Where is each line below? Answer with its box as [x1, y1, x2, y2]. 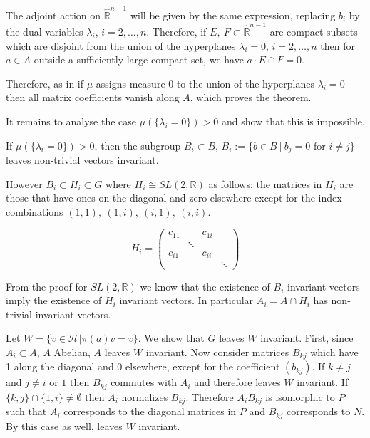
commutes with [111, 375, 178, 390]
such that [6, 404, 47, 419]
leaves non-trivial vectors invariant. [6, 152, 159, 167]
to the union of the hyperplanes [176, 75, 314, 90]
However [6, 176, 43, 191]
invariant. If [297, 375, 349, 390]
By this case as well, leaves [6, 418, 123, 433]
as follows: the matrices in [208, 176, 322, 191]
